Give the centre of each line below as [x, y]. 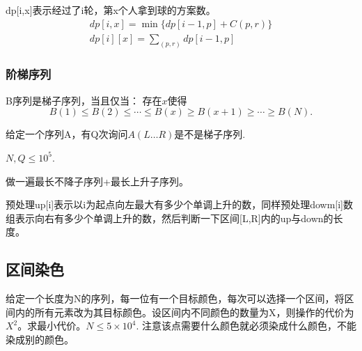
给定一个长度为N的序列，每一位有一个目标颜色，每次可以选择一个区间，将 [175, 298]
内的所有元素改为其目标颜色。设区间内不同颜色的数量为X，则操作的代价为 [184, 312]
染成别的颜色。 [40, 339]
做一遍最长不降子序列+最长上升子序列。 [97, 181]
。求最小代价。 [52, 326]
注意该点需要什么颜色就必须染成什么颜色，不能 [250, 326]
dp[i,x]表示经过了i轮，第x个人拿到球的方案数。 [111, 10]
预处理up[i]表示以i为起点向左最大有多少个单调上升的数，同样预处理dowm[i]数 [179, 204]
